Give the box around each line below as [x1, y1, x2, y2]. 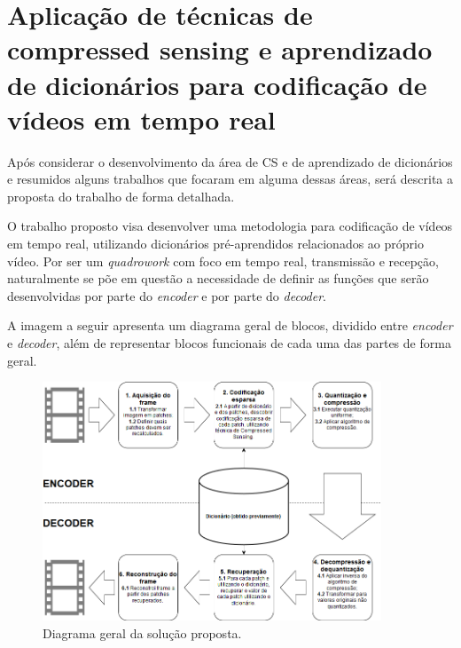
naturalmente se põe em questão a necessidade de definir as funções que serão [7, 269, 429, 288]
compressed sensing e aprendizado [7, 31, 433, 67]
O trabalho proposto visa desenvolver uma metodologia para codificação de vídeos [7, 217, 453, 235]
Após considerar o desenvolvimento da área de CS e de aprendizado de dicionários [7, 152, 453, 170]
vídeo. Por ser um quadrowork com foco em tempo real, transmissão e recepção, [7, 251, 439, 270]
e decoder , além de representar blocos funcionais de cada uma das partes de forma [7, 334, 451, 352]
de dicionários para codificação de [7, 66, 427, 102]
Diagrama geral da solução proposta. [43, 623, 242, 642]
